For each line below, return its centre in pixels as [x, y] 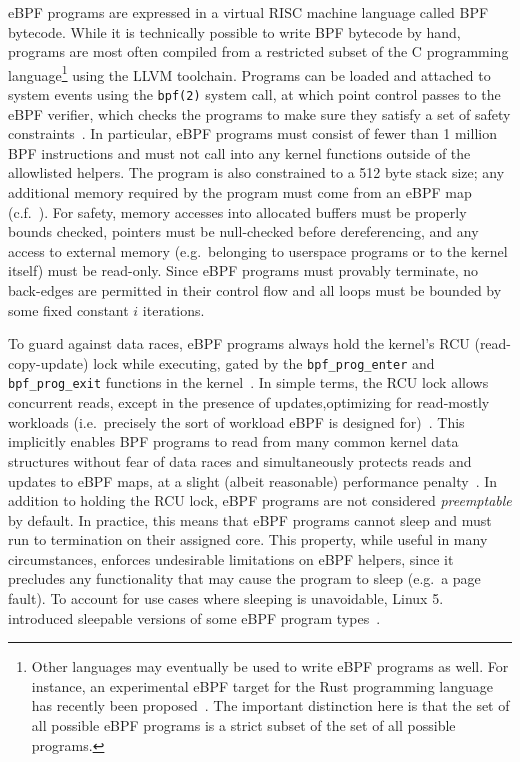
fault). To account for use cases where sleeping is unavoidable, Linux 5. [226, 598]
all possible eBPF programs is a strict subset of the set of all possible [243, 725]
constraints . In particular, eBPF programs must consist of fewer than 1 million [252, 133]
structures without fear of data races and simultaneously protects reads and [240, 460]
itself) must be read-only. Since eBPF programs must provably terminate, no [243, 270]
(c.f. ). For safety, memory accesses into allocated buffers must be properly [237, 211]
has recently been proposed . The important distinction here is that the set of [270, 705]
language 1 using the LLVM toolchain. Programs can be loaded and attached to [249, 73]
